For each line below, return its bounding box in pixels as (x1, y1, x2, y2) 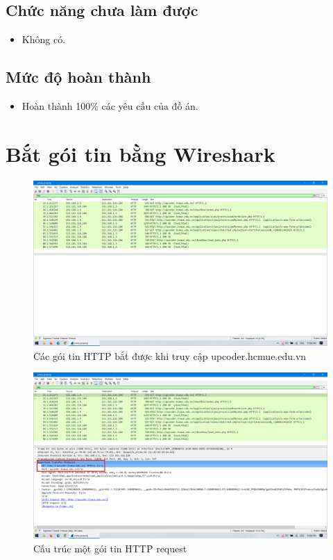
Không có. (22, 32, 66, 47)
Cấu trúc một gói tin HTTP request (33, 541, 187, 555)
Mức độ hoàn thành (6, 66, 151, 88)
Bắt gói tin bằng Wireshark (6, 139, 275, 167)
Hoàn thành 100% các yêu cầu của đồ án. (22, 99, 198, 113)
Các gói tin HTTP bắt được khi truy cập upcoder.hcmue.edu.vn (33, 348, 307, 363)
